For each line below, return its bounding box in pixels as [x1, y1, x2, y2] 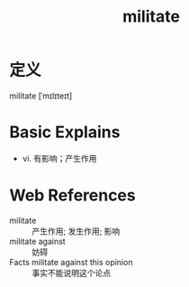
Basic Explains [9, 122, 121, 143]
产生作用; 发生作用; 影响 [31, 226, 121, 236]
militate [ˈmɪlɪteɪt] [9, 90, 73, 101]
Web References [9, 185, 137, 206]
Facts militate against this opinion [9, 256, 133, 267]
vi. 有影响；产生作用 [22, 153, 97, 163]
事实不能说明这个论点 [31, 267, 111, 278]
